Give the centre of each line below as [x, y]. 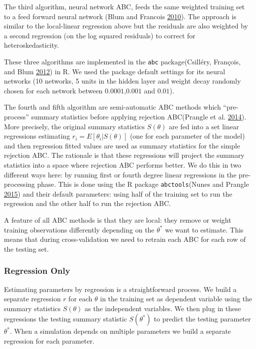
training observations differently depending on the [79, 229]
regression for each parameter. [49, 340]
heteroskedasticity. [32, 45]
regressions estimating [37, 136]
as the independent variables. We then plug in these [163, 308]
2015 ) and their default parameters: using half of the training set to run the [118, 193]
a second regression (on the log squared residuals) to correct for [100, 35]
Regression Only [37, 271]
